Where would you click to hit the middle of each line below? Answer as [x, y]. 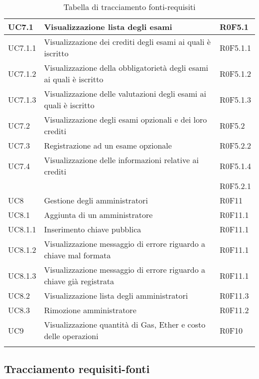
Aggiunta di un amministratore [98, 215]
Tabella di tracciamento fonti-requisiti [129, 7]
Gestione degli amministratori [96, 200]
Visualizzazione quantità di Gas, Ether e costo [125, 324]
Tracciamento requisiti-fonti [77, 369]
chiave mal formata [77, 255]
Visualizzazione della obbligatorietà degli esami [126, 68]
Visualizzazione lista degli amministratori [116, 295]
